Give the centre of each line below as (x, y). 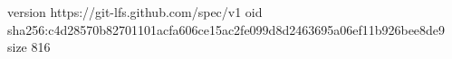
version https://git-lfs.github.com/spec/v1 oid (135, 12)
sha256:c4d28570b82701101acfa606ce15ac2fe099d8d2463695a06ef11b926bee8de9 (226, 29)
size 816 (29, 47)
